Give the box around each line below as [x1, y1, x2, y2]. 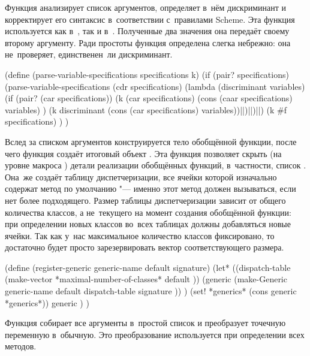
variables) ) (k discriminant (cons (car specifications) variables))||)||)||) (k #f [5, 103, 287, 116]
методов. [5, 340, 37, 352]
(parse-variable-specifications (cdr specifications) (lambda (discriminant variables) [5, 80, 305, 92]
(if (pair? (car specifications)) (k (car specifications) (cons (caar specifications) [5, 92, 293, 104]
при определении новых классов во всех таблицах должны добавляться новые [5, 218, 291, 230]
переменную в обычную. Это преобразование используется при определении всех [5, 328, 305, 340]
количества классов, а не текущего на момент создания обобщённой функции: [5, 206, 291, 218]
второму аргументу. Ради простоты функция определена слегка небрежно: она [5, 36, 291, 49]
